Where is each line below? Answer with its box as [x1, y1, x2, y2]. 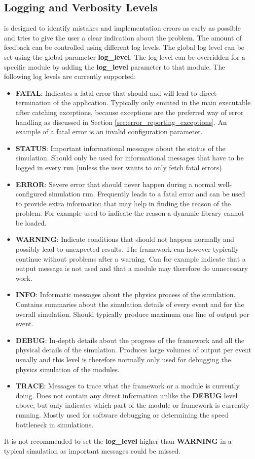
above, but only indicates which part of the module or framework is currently [15, 400, 250, 410]
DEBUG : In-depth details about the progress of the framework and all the [15, 335, 245, 345]
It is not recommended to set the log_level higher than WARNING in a [4, 436, 232, 446]
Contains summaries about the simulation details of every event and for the [15, 299, 244, 309]
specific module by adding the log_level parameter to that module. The [4, 61, 225, 72]
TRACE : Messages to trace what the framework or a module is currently [15, 381, 240, 391]
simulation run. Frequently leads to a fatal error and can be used [49, 189, 245, 199]
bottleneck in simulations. [15, 419, 94, 429]
